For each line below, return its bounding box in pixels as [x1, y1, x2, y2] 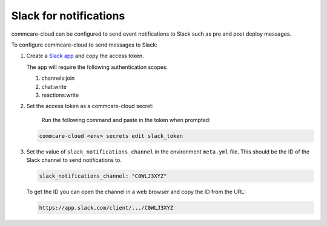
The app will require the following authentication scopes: [26, 63, 168, 71]
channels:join [41, 74, 75, 82]
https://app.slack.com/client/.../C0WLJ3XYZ [39, 204, 174, 211]
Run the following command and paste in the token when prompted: [41, 116, 211, 123]
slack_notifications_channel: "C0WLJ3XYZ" [39, 173, 167, 179]
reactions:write [41, 91, 79, 98]
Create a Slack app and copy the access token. [26, 52, 145, 60]
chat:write [41, 83, 67, 90]
